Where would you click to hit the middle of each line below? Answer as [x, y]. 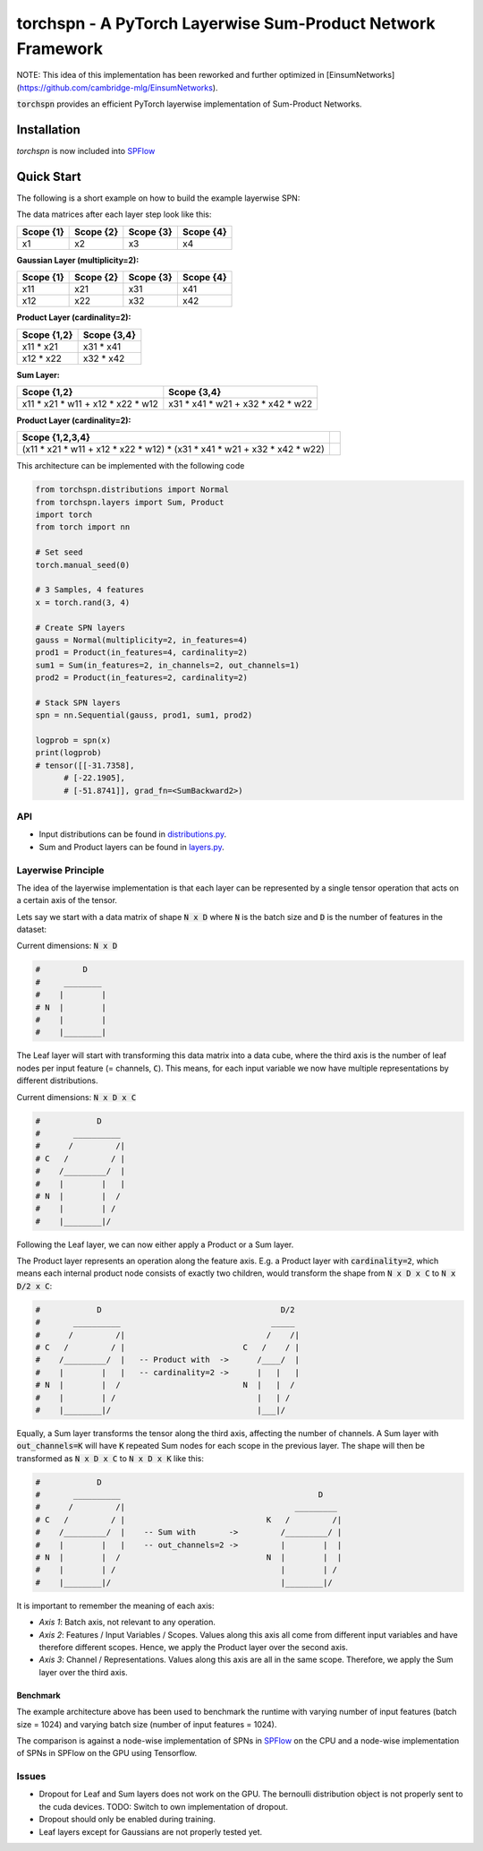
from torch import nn [83, 527]
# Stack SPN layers [78, 702]
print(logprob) [68, 753]
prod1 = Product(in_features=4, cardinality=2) [141, 653]
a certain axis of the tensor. [67, 900]
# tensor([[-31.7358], [85, 765]
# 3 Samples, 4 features [90, 590]
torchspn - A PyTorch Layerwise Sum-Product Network [226, 23]
